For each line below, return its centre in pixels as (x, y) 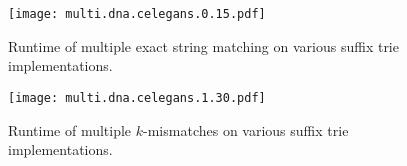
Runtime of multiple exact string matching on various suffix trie (203, 45)
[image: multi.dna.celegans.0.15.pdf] (137, 14)
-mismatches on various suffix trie (246, 129)
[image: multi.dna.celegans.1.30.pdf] (137, 97)
